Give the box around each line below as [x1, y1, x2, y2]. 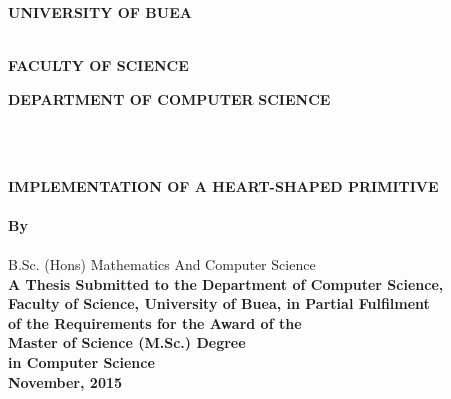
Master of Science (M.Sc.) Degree [8, 332, 246, 353]
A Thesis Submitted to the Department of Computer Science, [8, 273, 444, 294]
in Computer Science [8, 351, 155, 372]
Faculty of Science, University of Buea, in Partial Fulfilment [8, 293, 430, 314]
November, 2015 [8, 371, 123, 392]
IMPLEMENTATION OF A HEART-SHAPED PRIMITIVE [8, 175, 439, 196]
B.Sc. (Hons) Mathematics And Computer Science [8, 253, 316, 274]
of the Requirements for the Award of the [8, 312, 302, 333]
